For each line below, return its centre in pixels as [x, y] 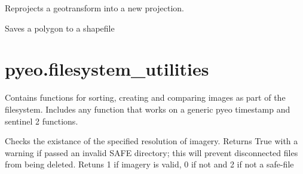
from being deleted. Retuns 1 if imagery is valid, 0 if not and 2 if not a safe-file [149, 164]
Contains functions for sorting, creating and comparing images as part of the [145, 97]
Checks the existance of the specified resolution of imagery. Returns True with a [151, 141]
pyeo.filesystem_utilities [107, 69]
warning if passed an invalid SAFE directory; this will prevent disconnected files [151, 152]
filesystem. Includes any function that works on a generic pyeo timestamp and [148, 109]
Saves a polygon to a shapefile [60, 28]
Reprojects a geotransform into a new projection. [94, 8]
